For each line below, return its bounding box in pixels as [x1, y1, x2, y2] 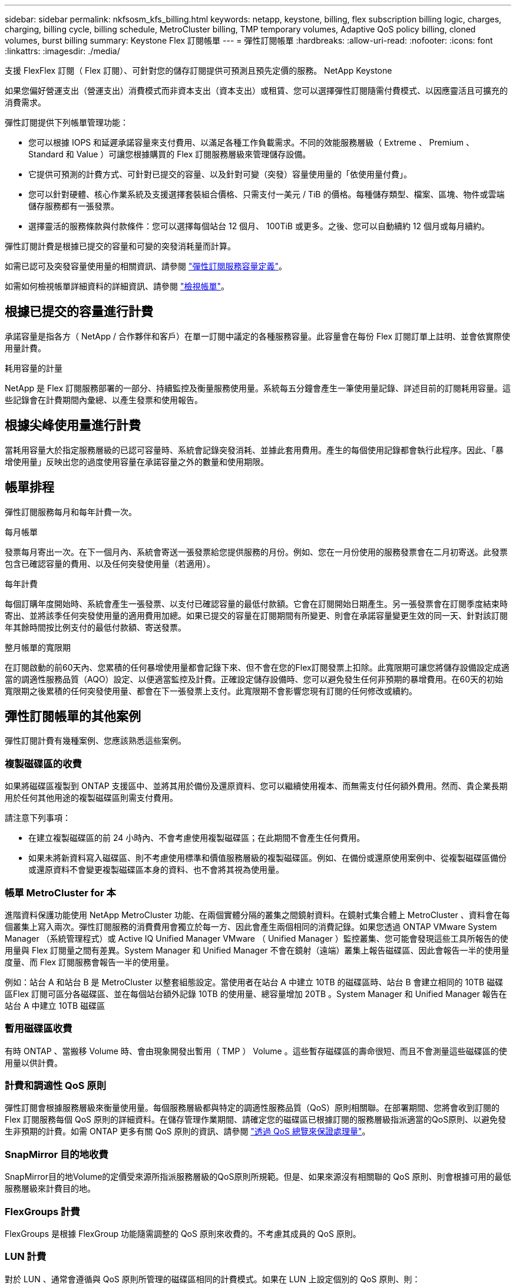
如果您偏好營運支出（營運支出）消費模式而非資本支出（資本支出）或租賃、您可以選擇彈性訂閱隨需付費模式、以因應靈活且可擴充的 [5, 85, 508, 95]
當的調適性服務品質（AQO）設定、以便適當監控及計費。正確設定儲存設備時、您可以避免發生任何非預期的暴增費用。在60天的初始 [5, 674, 504, 684]
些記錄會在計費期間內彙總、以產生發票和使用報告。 [5, 394, 203, 405]
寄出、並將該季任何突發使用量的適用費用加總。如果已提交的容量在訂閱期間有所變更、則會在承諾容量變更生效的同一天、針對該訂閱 [5, 610, 508, 621]
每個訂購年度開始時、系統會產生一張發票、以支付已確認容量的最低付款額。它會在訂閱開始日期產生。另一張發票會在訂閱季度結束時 [5, 598, 508, 609]
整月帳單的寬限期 [5, 642, 71, 652]
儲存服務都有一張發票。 [28, 201, 119, 211]
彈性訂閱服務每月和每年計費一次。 [5, 506, 137, 517]
